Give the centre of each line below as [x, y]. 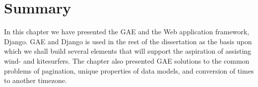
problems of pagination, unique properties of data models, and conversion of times [129, 70]
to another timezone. [35, 80]
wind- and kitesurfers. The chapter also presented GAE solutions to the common [127, 60]
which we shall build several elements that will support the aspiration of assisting [128, 51]
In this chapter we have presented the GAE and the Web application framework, [127, 32]
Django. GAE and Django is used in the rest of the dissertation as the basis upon [128, 41]
